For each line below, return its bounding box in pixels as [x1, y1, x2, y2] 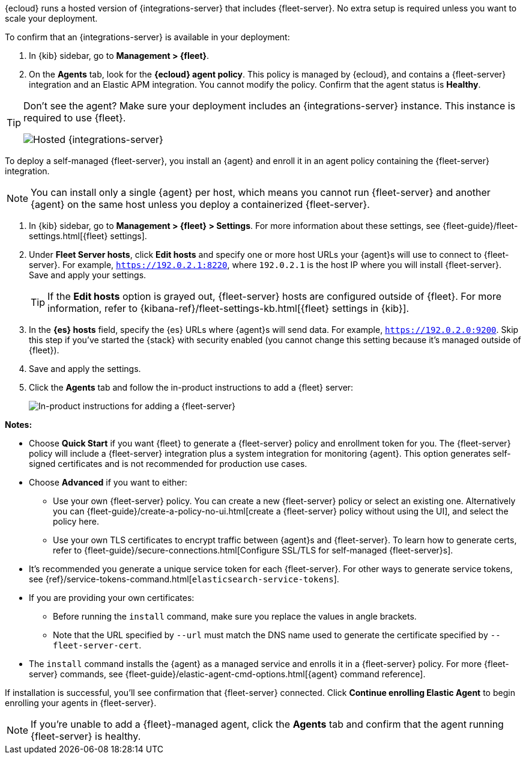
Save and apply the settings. [29, 364, 141, 374]
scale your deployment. [5, 13, 98, 23]
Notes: [5, 419, 32, 430]
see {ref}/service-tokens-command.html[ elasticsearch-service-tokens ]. [29, 574, 339, 584]
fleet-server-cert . [53, 640, 142, 650]
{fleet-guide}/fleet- [443, 221, 518, 231]
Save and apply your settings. [29, 270, 147, 280]
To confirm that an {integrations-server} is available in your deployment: [5, 32, 290, 42]
